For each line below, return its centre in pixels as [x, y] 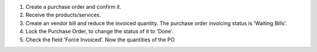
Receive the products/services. [63, 15]
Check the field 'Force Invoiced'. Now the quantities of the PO [100, 39]
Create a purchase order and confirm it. [73, 7]
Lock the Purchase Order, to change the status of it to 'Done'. [100, 32]
